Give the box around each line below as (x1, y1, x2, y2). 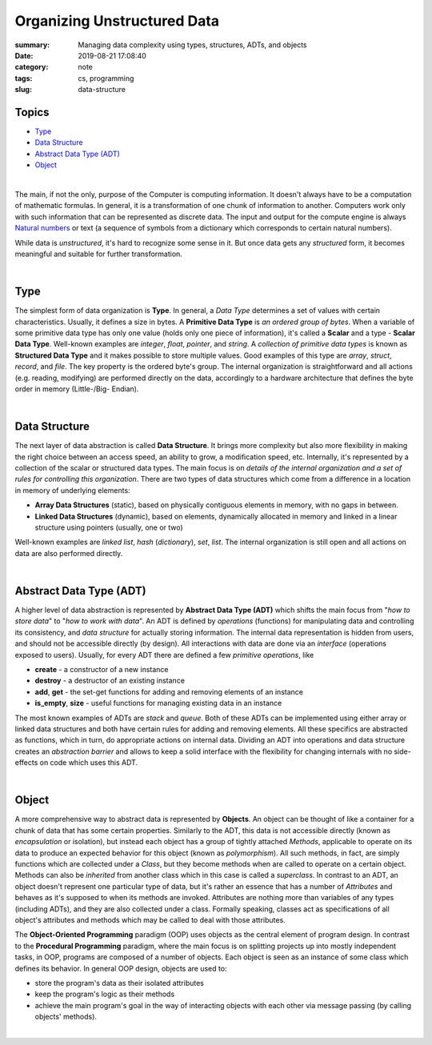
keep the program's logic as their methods (34, 989, 175, 999)
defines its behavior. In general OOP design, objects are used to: (14, 963, 227, 973)
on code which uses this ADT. (39, 758, 138, 767)
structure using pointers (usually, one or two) (34, 522, 183, 532)
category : (14, 62, 49, 72)
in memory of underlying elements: (14, 485, 131, 495)
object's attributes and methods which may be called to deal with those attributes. (14, 915, 286, 924)
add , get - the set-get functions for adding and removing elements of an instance (34, 687, 304, 696)
